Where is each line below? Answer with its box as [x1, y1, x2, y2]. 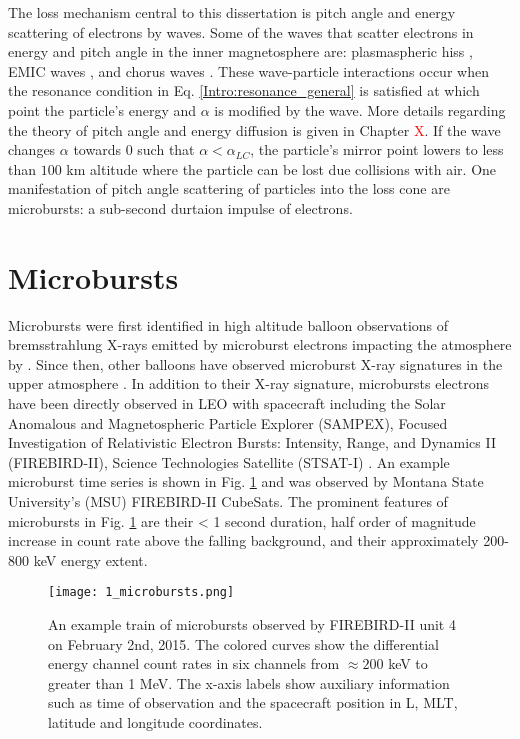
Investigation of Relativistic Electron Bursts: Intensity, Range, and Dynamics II [8, 432, 497, 453]
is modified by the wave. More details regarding [214, 99, 506, 120]
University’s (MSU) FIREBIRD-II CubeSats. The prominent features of [8, 491, 448, 511]
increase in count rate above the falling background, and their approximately [8, 530, 479, 551]
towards [73, 139, 121, 160]
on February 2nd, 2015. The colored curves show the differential [48, 633, 439, 654]
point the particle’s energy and [8, 99, 197, 120]
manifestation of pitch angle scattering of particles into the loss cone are [8, 178, 450, 199]
